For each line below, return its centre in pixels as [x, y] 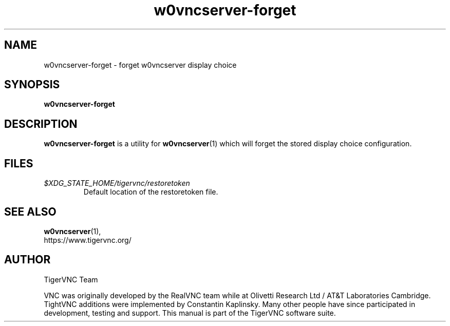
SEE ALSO [30, 212]
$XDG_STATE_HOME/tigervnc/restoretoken [117, 183]
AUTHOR [27, 260]
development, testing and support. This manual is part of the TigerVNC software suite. [190, 313]
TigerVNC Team [71, 279]
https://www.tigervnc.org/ [88, 240]
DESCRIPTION [41, 124]
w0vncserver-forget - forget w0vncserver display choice [140, 65]
